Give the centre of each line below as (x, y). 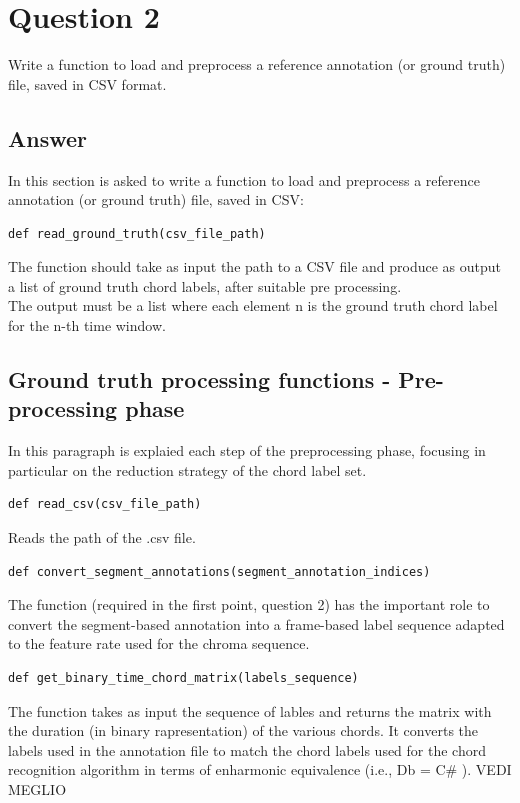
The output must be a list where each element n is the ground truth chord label (253, 305)
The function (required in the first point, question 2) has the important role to (249, 604)
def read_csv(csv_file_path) (105, 504)
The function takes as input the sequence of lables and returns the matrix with (250, 710)
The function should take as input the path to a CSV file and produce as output (255, 266)
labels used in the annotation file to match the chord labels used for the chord (247, 749)
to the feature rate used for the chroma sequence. (159, 643)
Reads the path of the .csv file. (102, 537)
